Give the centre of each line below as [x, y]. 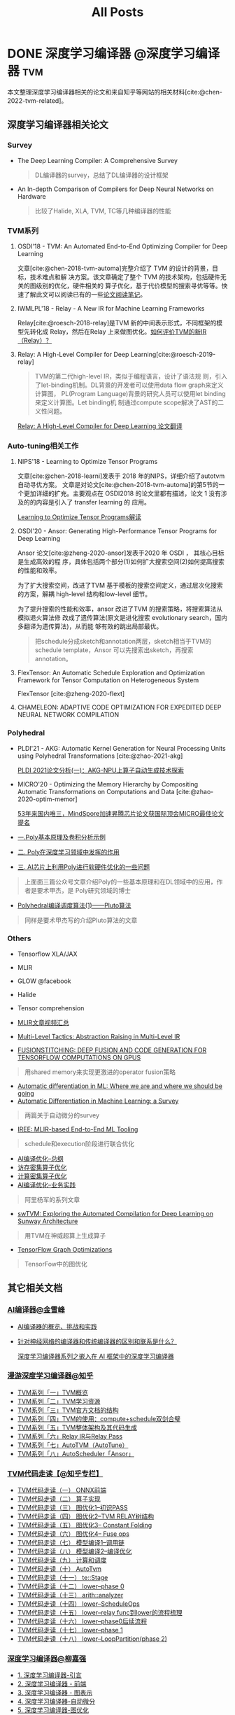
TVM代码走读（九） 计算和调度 [62, 1560]
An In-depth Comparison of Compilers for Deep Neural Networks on [116, 189]
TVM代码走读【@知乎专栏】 [55, 1474]
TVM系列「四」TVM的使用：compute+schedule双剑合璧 [99, 1418]
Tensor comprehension [51, 1008]
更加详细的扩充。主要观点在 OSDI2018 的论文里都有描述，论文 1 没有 [122, 493]
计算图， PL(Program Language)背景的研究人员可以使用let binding [130, 393]
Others [19, 938]
